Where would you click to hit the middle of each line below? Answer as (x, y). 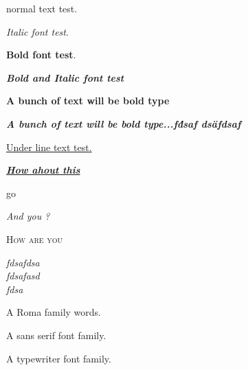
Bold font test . (41, 55)
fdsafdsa (23, 262)
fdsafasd (23, 276)
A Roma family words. (54, 312)
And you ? (28, 216)
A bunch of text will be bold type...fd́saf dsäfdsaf (124, 123)
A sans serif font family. (56, 335)
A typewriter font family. (59, 358)
